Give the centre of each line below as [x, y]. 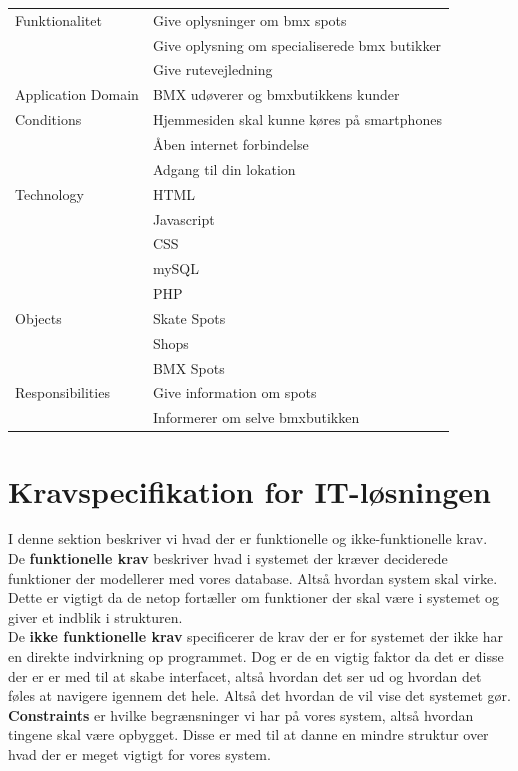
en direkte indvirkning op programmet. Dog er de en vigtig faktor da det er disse [256, 656]
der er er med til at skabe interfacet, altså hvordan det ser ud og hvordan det [245, 675]
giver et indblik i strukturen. [95, 616]
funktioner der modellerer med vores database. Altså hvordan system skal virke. [253, 577]
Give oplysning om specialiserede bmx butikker [297, 44]
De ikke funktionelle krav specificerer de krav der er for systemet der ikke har [255, 636]
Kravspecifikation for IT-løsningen [249, 490]
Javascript [183, 218]
